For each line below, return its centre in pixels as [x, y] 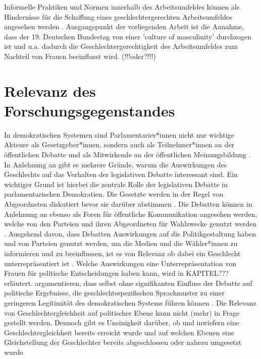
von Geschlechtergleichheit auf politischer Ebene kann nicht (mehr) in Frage [122, 312]
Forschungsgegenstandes [90, 110]
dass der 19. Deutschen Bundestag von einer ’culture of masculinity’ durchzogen [128, 36]
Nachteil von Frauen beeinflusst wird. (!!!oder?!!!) [80, 56]
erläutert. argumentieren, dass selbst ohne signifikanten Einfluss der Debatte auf [128, 283]
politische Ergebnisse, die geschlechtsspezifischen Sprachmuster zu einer [114, 293]
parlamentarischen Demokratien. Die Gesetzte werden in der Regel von [114, 194]
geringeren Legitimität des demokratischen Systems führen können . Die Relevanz [130, 302]
